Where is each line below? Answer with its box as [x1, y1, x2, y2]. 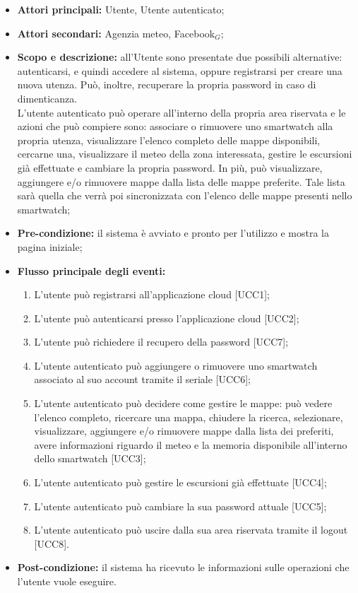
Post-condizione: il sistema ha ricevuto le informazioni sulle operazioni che [17, 560, 350, 575]
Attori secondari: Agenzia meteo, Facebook [17, 25, 215, 40]
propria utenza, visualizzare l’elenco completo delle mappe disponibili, [17, 132, 321, 147]
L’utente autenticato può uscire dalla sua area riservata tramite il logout [34, 522, 348, 537]
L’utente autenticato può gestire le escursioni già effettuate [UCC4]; [34, 475, 327, 490]
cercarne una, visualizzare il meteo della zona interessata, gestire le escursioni [17, 146, 352, 161]
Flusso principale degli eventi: [17, 263, 166, 278]
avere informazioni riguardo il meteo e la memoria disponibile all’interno [34, 437, 347, 452]
